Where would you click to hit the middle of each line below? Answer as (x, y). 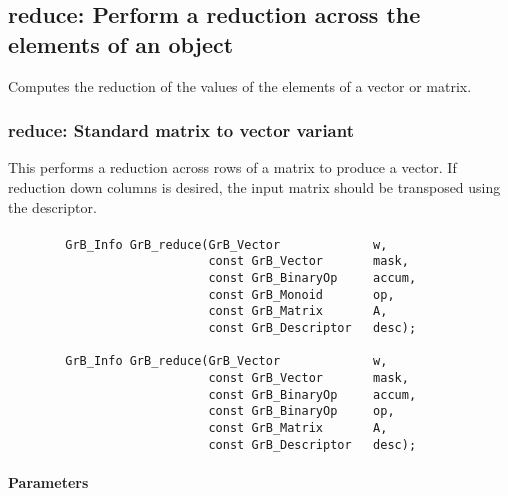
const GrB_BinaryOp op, (301, 411)
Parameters (48, 481)
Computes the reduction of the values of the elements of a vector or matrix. (240, 85)
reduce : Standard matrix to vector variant (181, 130)
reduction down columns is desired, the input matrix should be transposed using (254, 187)
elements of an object (121, 43)
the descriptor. (52, 206)
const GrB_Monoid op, (301, 294)
